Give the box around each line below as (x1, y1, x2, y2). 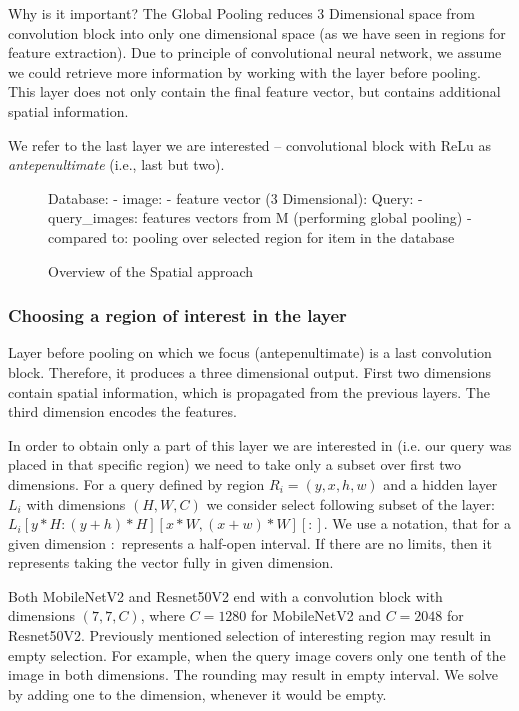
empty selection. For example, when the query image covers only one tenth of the (8, 644, 506, 665)
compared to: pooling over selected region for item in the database (48, 226, 455, 247)
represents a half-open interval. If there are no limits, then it (121, 532, 492, 553)
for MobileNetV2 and (251, 605, 381, 626)
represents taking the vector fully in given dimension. (8, 552, 334, 573)
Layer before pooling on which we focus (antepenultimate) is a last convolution (8, 342, 492, 363)
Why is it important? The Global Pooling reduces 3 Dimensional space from (8, 3, 475, 23)
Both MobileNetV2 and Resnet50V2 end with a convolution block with (8, 585, 443, 606)
